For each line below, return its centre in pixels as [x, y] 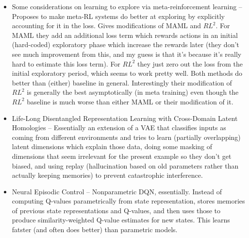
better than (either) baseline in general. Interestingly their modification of [122, 82]
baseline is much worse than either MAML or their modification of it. [130, 101]
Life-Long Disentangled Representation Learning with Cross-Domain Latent [125, 118]
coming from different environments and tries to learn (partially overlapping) [126, 137]
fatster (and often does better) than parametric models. [95, 229]
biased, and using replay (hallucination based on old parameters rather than [125, 165]
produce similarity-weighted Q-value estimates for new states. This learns [121, 220]
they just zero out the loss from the [190, 63]
